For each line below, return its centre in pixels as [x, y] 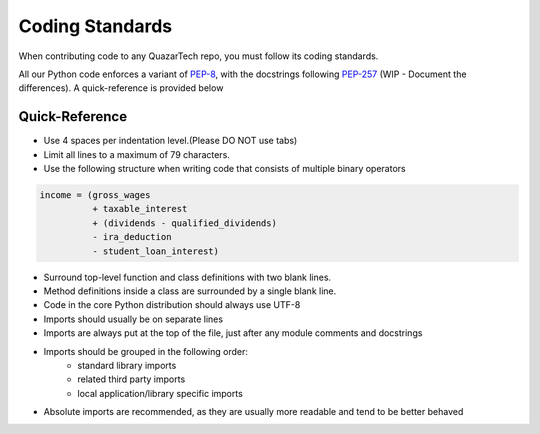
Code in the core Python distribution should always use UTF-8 [172, 305]
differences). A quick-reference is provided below [121, 88]
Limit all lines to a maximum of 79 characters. [136, 154]
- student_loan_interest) [155, 251]
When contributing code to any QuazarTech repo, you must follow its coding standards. [198, 56]
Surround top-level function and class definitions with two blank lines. [187, 277]
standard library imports [127, 365]
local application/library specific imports [160, 393]
